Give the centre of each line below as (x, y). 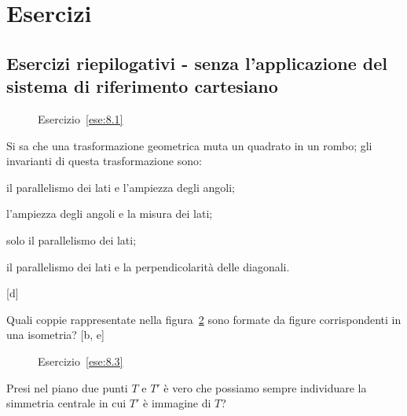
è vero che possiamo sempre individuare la (265, 387)
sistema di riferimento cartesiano (142, 86)
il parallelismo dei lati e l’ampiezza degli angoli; (121, 187)
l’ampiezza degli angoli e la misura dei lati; (110, 214)
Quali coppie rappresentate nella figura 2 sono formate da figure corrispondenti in (204, 319)
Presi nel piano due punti (67, 387)
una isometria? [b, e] (55, 335)
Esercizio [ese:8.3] (81, 361)
